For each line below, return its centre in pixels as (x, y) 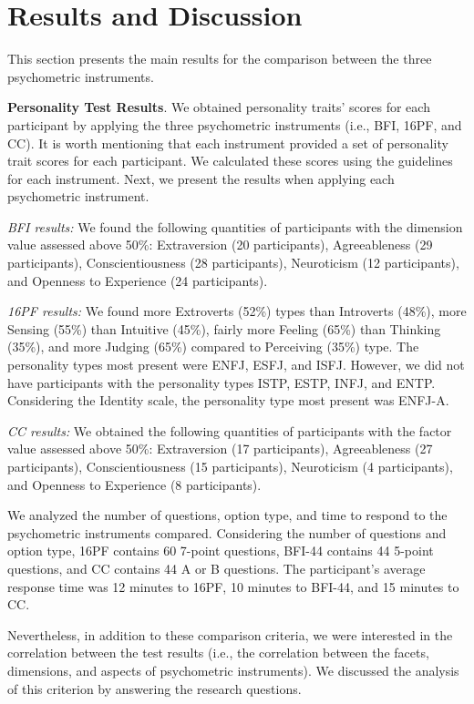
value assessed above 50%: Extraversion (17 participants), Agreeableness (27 (220, 449)
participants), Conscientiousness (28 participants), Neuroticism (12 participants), (233, 263)
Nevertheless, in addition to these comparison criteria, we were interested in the (230, 634)
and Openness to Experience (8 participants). (134, 484)
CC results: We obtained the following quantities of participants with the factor (230, 430)
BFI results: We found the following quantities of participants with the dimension (235, 226)
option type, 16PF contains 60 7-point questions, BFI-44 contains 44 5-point (221, 551)
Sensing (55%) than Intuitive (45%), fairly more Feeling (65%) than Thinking (224, 328)
